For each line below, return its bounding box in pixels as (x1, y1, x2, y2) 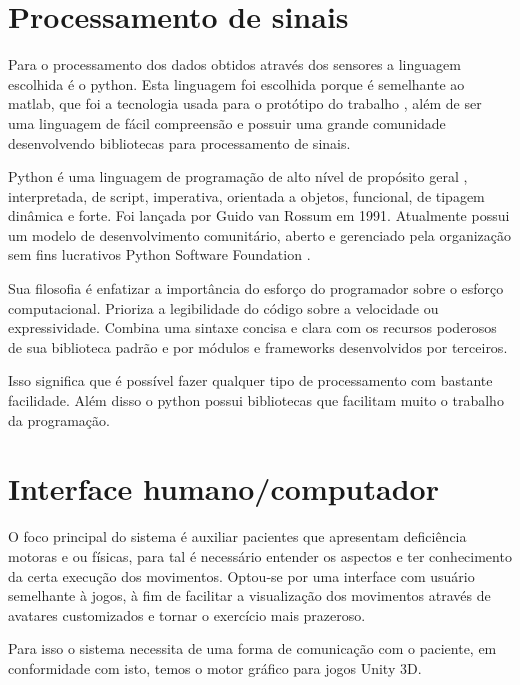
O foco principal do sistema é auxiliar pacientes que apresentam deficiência (8, 526, 467, 547)
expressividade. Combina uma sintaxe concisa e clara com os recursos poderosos (8, 317, 497, 338)
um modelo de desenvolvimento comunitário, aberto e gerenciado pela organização (8, 224, 512, 245)
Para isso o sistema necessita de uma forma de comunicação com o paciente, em (8, 638, 497, 659)
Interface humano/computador (8, 468, 439, 509)
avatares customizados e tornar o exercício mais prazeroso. (8, 604, 366, 625)
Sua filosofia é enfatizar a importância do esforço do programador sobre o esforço (8, 278, 504, 299)
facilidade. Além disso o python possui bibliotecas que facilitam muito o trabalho (8, 390, 504, 411)
